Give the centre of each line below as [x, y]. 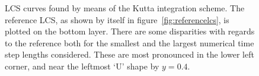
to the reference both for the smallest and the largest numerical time [129, 42]
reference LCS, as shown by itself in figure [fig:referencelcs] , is [117, 19]
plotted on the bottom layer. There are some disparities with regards [130, 31]
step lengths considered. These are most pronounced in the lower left [129, 54]
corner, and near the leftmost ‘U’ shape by [82, 66]
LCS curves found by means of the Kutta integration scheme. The [125, 8]
